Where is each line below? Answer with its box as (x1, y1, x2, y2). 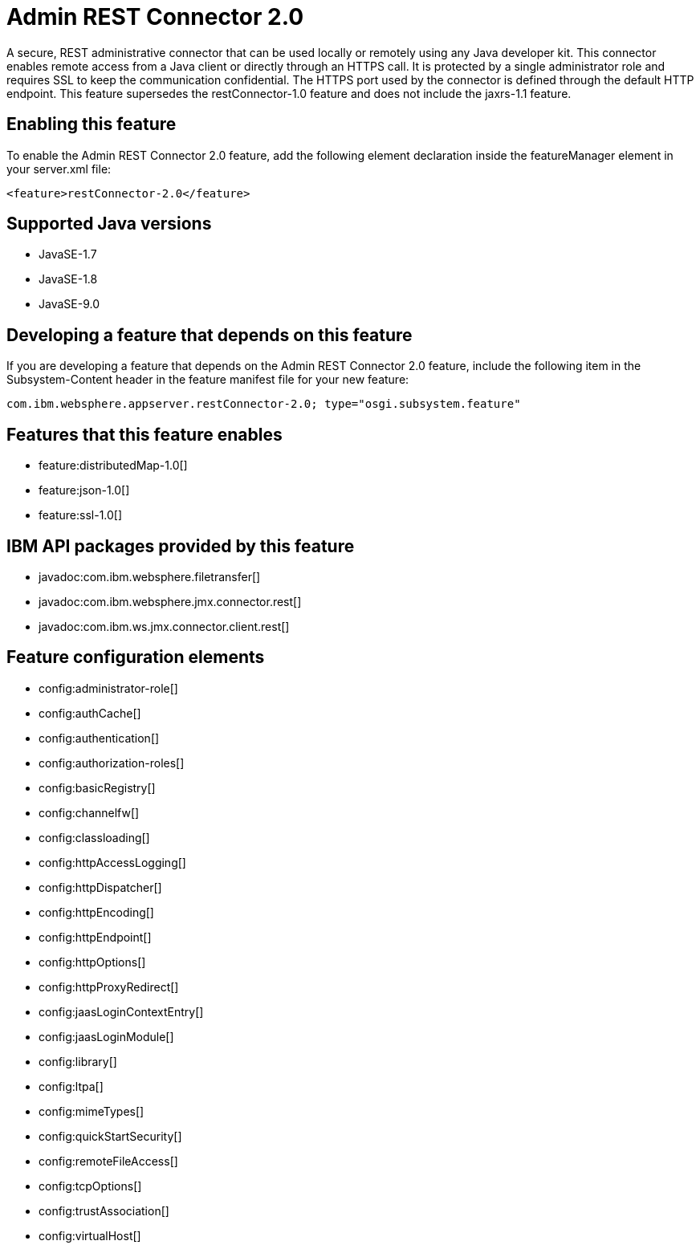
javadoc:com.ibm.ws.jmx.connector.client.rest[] (39, 619, 290, 633)
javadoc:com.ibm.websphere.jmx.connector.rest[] (39, 594, 302, 608)
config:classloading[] (39, 830, 150, 844)
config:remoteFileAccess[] (39, 1153, 178, 1168)
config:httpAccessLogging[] (39, 855, 186, 869)
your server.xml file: (6, 161, 112, 176)
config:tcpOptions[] (39, 1178, 142, 1193)
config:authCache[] (39, 706, 141, 720)
